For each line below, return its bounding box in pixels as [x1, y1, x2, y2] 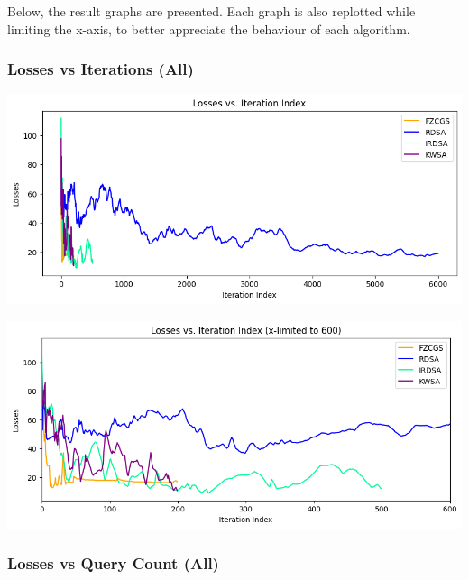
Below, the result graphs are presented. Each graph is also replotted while [7, 2, 416, 20]
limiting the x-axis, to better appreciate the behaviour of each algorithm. [7, 19, 410, 38]
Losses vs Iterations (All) [7, 58, 194, 80]
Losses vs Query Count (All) [7, 552, 219, 575]
